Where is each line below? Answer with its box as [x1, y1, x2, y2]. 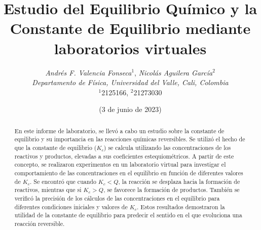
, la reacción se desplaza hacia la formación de [118, 177, 240, 185]
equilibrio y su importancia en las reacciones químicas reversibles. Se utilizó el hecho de [14, 135, 245, 143]
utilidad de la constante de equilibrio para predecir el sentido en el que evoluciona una [14, 211, 242, 219]
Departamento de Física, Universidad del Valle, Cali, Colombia [32, 77, 229, 88]
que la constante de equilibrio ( [14, 143, 97, 151]
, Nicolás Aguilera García [134, 67, 213, 78]
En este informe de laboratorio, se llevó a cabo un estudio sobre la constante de [14, 126, 225, 135]
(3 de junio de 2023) [99, 104, 162, 114]
